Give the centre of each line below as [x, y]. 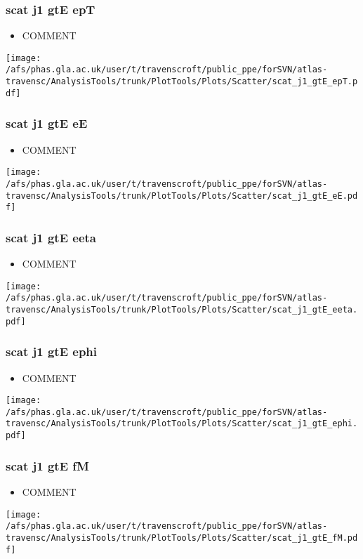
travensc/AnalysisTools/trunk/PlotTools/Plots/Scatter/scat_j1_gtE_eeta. [182, 310]
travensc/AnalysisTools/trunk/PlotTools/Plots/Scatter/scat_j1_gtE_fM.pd [182, 538]
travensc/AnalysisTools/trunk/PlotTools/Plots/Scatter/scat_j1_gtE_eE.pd [182, 196]
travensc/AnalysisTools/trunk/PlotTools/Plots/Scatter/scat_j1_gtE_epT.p [182, 82]
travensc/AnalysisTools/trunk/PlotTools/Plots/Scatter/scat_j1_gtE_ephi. [182, 424]
